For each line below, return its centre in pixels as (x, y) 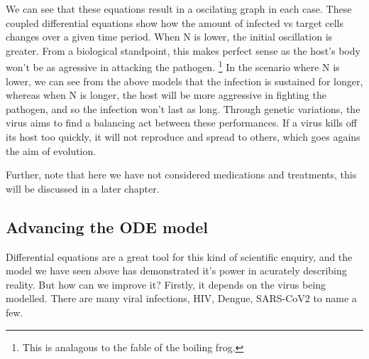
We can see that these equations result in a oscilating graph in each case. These (179, 9)
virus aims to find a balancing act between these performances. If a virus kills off (181, 123)
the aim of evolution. (51, 150)
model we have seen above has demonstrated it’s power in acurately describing (176, 270)
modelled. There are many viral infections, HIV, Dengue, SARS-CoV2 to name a (181, 298)
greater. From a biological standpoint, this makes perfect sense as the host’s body (183, 50)
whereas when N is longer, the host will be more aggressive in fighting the (166, 95)
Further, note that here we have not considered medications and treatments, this (181, 175)
